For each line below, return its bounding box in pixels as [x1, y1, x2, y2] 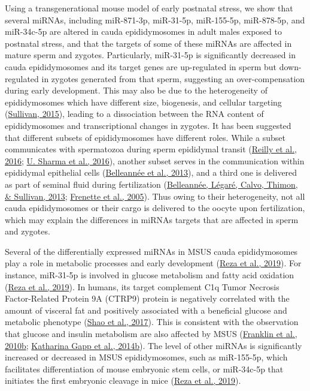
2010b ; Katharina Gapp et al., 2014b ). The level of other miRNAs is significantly [5, 339, 302, 351]
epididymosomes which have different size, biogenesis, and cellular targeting [5, 95, 282, 108]
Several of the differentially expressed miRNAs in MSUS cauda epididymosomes [5, 245, 298, 257]
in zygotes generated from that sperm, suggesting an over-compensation [41, 72, 305, 85]
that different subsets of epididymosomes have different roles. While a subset [5, 131, 285, 143]
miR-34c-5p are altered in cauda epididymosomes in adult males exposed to [5, 25, 282, 38]
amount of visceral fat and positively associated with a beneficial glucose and [5, 303, 287, 316]
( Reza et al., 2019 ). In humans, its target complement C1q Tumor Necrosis [5, 280, 279, 293]
